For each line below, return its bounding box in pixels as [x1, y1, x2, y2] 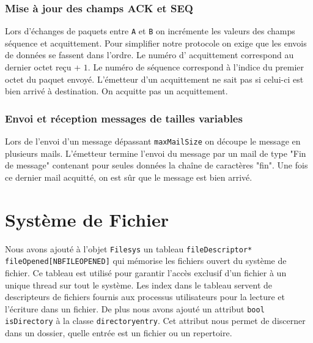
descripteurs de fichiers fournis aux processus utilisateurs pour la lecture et [5, 290, 285, 303]
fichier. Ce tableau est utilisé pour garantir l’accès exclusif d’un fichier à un [5, 266, 287, 279]
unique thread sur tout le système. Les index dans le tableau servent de [5, 278, 273, 291]
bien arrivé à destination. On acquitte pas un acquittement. [5, 85, 228, 97]
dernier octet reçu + [5, 61, 81, 73]
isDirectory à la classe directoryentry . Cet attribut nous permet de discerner [5, 314, 306, 327]
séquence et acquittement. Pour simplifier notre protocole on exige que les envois [5, 36, 307, 49]
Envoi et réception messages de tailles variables [5, 110, 243, 126]
